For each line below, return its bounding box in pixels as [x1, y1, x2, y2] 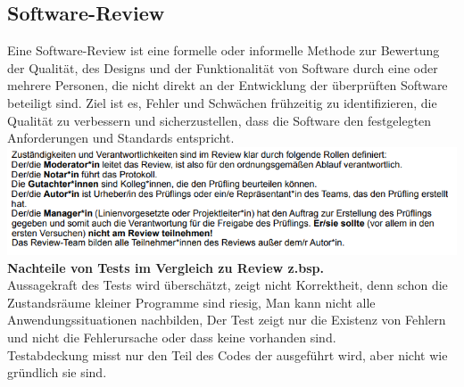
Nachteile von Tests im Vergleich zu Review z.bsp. [7, 258, 324, 276]
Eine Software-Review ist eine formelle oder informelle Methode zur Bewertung [7, 41, 440, 60]
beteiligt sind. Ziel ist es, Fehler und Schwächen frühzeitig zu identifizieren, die [7, 93, 437, 111]
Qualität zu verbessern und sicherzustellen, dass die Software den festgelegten [7, 111, 432, 129]
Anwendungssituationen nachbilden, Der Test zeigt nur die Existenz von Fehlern [7, 310, 446, 329]
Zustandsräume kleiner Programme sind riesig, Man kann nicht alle [7, 292, 376, 311]
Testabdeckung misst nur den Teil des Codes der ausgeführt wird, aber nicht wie [7, 345, 448, 364]
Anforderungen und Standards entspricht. [7, 128, 235, 147]
